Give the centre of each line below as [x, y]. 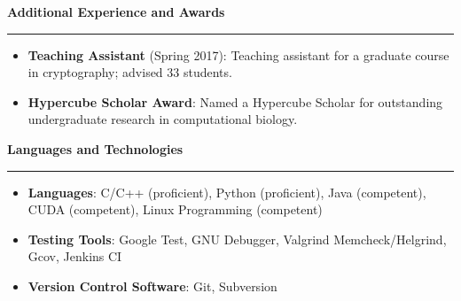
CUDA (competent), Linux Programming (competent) [175, 209]
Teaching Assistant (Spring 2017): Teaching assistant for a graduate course [238, 54]
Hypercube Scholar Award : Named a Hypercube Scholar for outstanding [235, 101]
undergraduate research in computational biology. [163, 119]
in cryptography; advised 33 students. [130, 72]
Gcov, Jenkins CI [75, 256]
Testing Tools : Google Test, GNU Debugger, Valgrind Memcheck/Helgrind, [237, 239]
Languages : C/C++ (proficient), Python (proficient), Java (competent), [227, 192]
